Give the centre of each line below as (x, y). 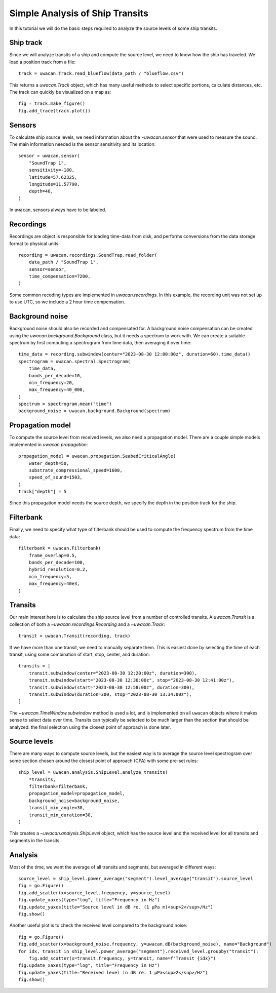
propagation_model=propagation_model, (77, 793)
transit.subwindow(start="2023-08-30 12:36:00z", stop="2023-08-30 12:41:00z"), (132, 680)
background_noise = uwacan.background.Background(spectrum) (94, 411)
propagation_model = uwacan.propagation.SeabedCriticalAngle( (97, 456)
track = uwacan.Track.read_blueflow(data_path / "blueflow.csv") (101, 74)
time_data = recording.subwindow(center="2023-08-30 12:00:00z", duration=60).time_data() (134, 354)
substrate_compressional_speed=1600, (75, 470)
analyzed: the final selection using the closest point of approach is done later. (90, 727)
